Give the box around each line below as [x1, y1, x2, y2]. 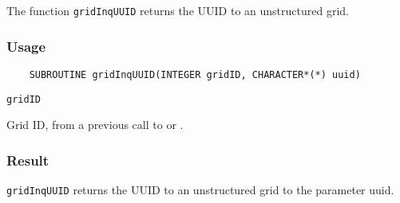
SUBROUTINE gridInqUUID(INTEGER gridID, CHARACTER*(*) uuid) [29, 68, 361, 80]
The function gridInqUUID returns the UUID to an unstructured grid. [6, 2, 349, 18]
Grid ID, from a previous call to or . [6, 116, 184, 133]
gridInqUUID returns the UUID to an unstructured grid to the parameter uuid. [6, 182, 394, 197]
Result [6, 150, 50, 170]
